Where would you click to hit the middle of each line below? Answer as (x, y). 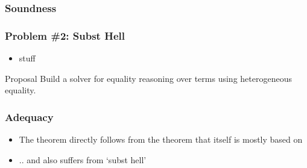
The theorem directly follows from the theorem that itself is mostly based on (161, 139)
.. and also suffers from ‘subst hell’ (83, 159)
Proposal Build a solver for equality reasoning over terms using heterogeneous (148, 78)
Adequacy (29, 117)
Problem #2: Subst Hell (65, 35)
